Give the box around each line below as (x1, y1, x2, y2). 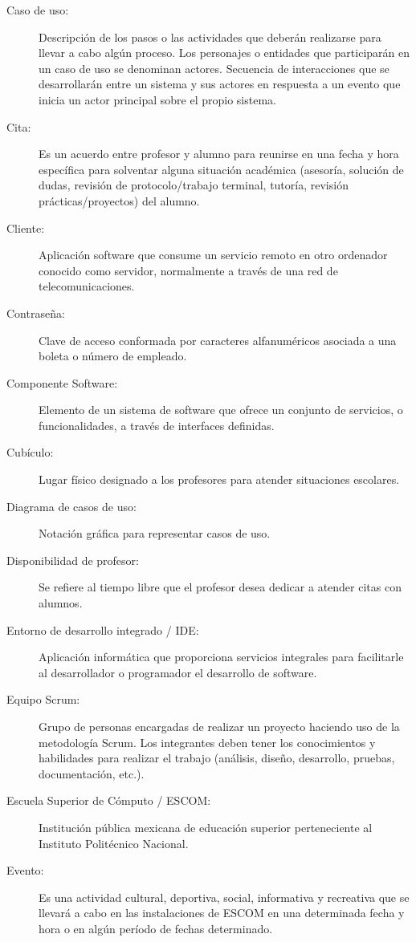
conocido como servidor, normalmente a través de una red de (39, 262, 338, 278)
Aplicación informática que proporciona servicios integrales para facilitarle (39, 648, 404, 665)
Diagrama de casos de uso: (6, 497, 137, 514)
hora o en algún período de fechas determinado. (39, 920, 273, 936)
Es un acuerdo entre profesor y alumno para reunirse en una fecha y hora (39, 145, 399, 162)
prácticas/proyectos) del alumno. (39, 192, 200, 209)
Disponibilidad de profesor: (6, 551, 139, 568)
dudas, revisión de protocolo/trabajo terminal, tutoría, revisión (39, 177, 349, 193)
